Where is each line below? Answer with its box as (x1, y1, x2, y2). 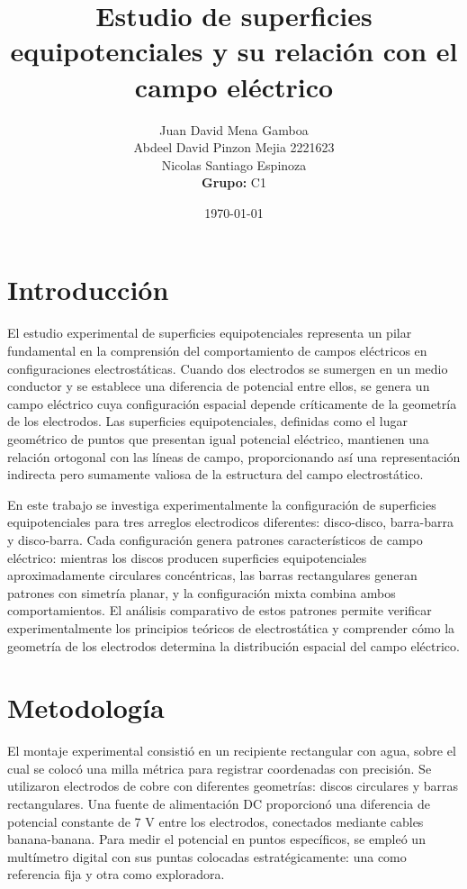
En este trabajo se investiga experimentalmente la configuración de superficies (7, 494, 436, 513)
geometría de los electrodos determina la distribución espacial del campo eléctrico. (7, 636, 460, 655)
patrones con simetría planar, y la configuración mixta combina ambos (7, 583, 396, 602)
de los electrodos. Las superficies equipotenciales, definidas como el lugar (7, 412, 408, 431)
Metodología (7, 689, 165, 726)
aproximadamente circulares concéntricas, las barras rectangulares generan (7, 566, 418, 585)
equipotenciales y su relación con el (10, 32, 458, 69)
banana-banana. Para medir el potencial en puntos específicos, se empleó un (7, 830, 426, 848)
